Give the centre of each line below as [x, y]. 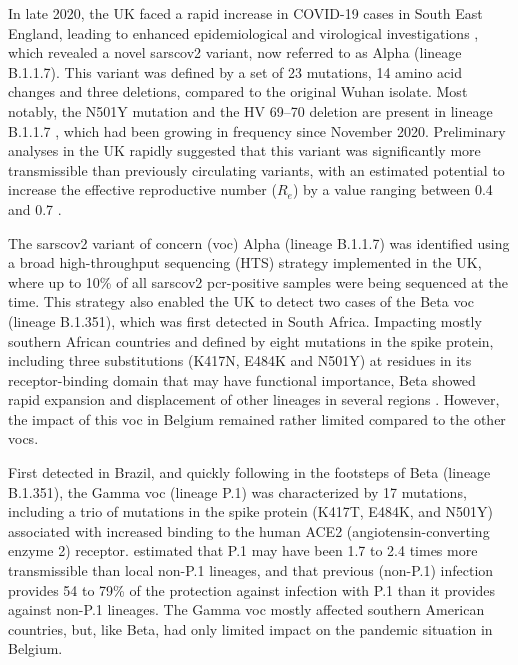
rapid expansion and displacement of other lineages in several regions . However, [254, 399]
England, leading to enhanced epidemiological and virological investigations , [243, 32]
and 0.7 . [35, 208]
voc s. [23, 438]
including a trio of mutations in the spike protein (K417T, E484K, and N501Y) [251, 511]
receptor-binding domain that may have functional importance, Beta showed [242, 379]
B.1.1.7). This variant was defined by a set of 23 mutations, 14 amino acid [235, 71]
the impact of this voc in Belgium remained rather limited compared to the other [257, 418]
